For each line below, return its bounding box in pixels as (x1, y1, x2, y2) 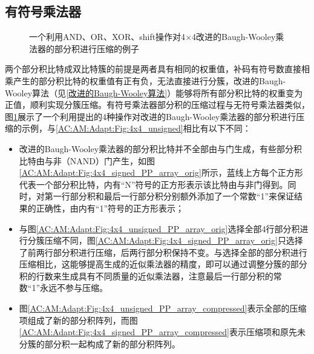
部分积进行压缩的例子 (54, 42, 139, 55)
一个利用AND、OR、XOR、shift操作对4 (29, 30, 186, 43)
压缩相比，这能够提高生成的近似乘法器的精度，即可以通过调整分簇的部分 (19, 258, 307, 270)
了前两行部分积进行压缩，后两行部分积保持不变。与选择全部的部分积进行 (19, 245, 307, 258)
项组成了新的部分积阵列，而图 (19, 313, 138, 326)
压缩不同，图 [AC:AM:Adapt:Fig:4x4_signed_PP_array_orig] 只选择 (44, 234, 303, 247)
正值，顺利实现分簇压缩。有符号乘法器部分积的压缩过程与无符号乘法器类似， (5, 98, 310, 111)
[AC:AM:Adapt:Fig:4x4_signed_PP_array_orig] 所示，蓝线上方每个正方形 (19, 166, 303, 179)
